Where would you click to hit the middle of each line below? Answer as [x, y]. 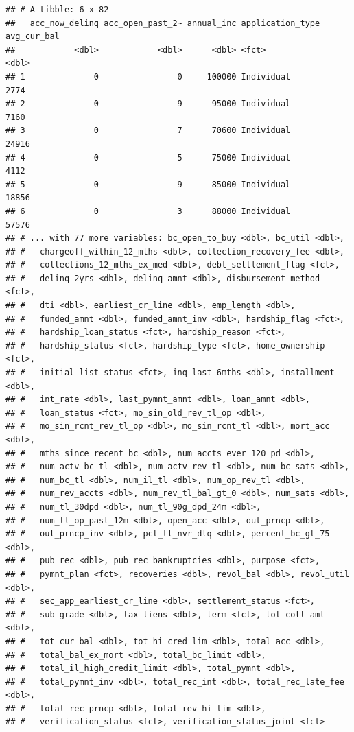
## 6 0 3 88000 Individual [148, 211]
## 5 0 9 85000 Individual [148, 184]
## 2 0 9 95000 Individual [148, 104]
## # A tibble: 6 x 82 [57, 10]
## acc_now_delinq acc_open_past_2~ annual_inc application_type [163, 23]
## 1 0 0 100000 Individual [148, 76]
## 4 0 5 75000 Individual [148, 157]
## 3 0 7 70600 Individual [148, 131]
